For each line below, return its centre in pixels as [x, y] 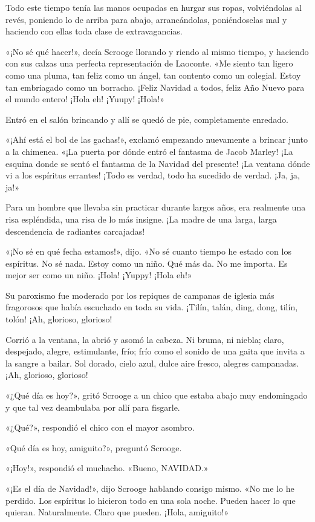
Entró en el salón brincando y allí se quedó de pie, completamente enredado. [147, 119]
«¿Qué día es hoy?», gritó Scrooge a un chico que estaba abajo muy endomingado [157, 395]
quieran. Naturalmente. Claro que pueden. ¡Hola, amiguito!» [117, 512]
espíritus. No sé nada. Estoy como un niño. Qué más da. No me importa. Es [147, 263]
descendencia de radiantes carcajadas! [75, 231]
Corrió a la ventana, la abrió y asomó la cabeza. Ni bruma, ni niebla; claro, [145, 339]
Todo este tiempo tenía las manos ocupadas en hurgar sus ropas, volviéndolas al [154, 7]
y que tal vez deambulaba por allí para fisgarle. [93, 407]
